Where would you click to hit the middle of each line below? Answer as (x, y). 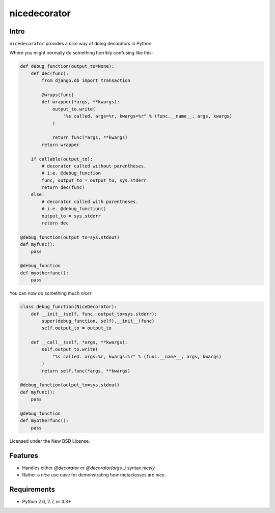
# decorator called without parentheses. (94, 166)
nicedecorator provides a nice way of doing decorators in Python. (81, 44)
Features (24, 455)
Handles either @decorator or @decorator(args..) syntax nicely (89, 468)
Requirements (32, 489)
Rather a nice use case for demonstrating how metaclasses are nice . (94, 475)
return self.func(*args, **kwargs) (86, 371)
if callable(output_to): (62, 159)
